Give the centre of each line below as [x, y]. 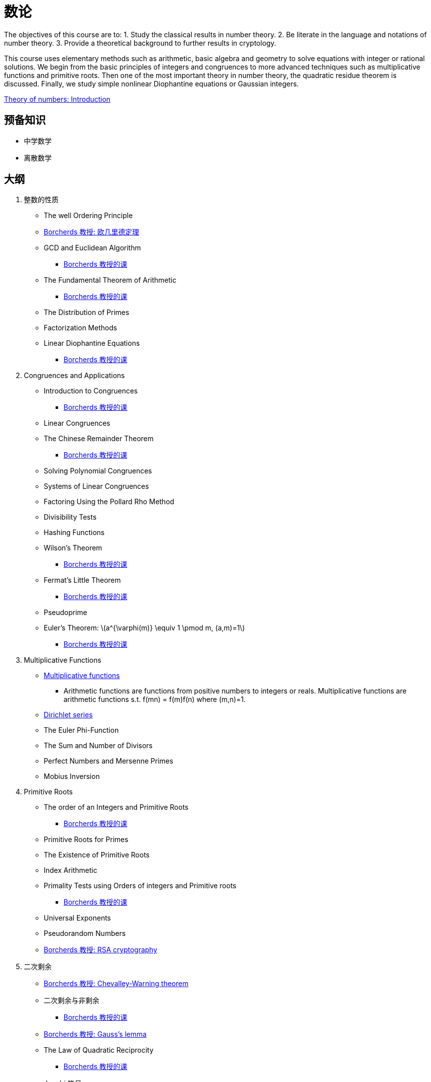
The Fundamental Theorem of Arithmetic [110, 280]
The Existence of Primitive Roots [97, 855]
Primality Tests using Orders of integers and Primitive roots [140, 886]
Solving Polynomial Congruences [98, 471]
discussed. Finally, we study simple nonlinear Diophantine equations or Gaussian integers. [151, 83]
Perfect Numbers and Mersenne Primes [108, 761]
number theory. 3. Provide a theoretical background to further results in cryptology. [140, 43]
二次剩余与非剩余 [72, 1001]
